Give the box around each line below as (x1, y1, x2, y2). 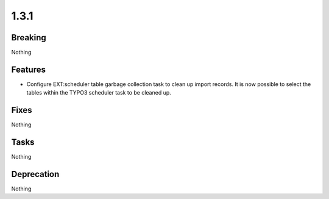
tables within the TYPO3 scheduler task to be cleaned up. (26, 89, 172, 96)
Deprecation (11, 168, 60, 179)
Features (11, 64, 46, 74)
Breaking (11, 32, 47, 43)
